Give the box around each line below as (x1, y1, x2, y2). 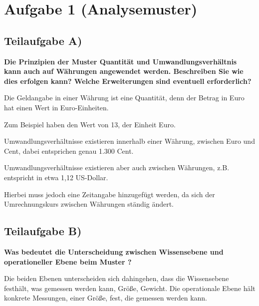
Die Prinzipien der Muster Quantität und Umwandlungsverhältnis (4, 56, 237, 66)
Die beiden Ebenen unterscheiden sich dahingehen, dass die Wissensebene (4, 273, 229, 284)
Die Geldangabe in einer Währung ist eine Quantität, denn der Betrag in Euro (4, 92, 245, 103)
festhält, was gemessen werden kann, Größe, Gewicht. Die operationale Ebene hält (4, 283, 256, 293)
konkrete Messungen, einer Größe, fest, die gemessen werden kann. (4, 293, 207, 303)
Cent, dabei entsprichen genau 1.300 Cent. (4, 145, 134, 156)
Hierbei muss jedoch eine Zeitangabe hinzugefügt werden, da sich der (4, 189, 215, 199)
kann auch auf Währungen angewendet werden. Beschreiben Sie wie (4, 66, 244, 76)
